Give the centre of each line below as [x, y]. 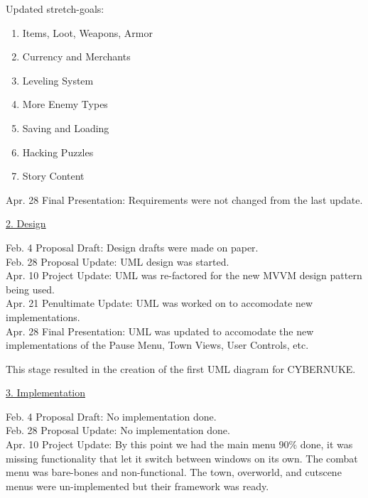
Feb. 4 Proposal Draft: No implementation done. [111, 416]
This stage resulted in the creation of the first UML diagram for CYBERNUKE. [181, 368]
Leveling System [58, 80]
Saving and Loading [66, 128]
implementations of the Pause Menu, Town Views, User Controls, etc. [157, 345]
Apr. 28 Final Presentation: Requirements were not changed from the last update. [184, 199]
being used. [30, 289]
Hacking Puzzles [58, 152]
